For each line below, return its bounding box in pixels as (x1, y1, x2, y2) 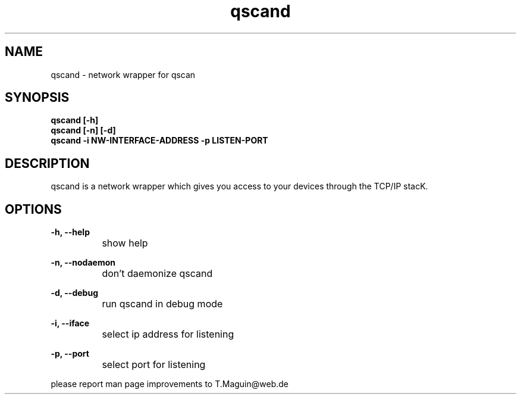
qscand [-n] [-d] (51, 125, 116, 136)
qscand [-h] (51, 115, 99, 126)
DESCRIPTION (5, 155, 90, 171)
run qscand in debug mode (102, 298, 223, 310)
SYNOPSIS (5, 90, 70, 105)
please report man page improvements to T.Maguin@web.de (51, 379, 289, 389)
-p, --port (51, 348, 89, 359)
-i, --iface (51, 318, 90, 329)
